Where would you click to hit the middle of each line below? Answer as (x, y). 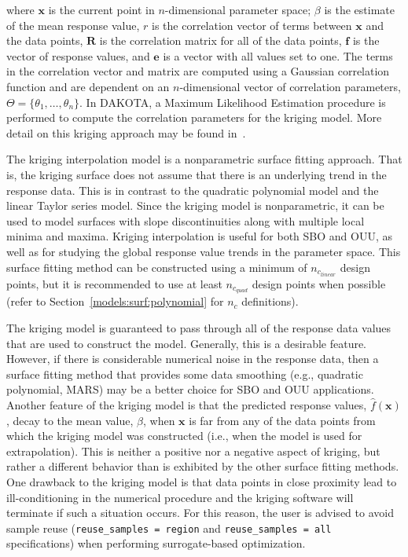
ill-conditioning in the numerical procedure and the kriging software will (180, 497)
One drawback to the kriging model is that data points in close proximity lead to (202, 481)
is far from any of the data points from (282, 420)
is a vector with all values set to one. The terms (278, 55)
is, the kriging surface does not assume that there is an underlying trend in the (197, 174)
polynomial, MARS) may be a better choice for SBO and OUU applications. (190, 389)
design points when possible (319, 283)
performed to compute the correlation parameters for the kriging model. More (194, 117)
